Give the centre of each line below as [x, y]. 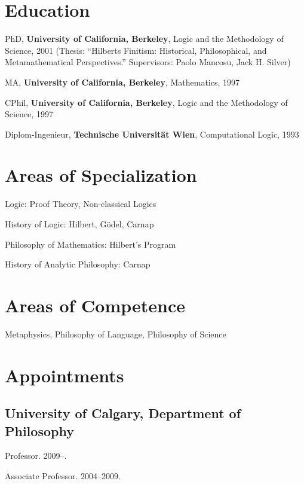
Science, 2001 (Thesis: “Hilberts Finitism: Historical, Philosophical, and [136, 50]
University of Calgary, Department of [123, 413]
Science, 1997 [29, 114]
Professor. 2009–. [36, 456]
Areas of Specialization [101, 175]
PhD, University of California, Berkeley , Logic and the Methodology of [144, 39]
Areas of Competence [95, 305]
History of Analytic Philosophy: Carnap [78, 264]
